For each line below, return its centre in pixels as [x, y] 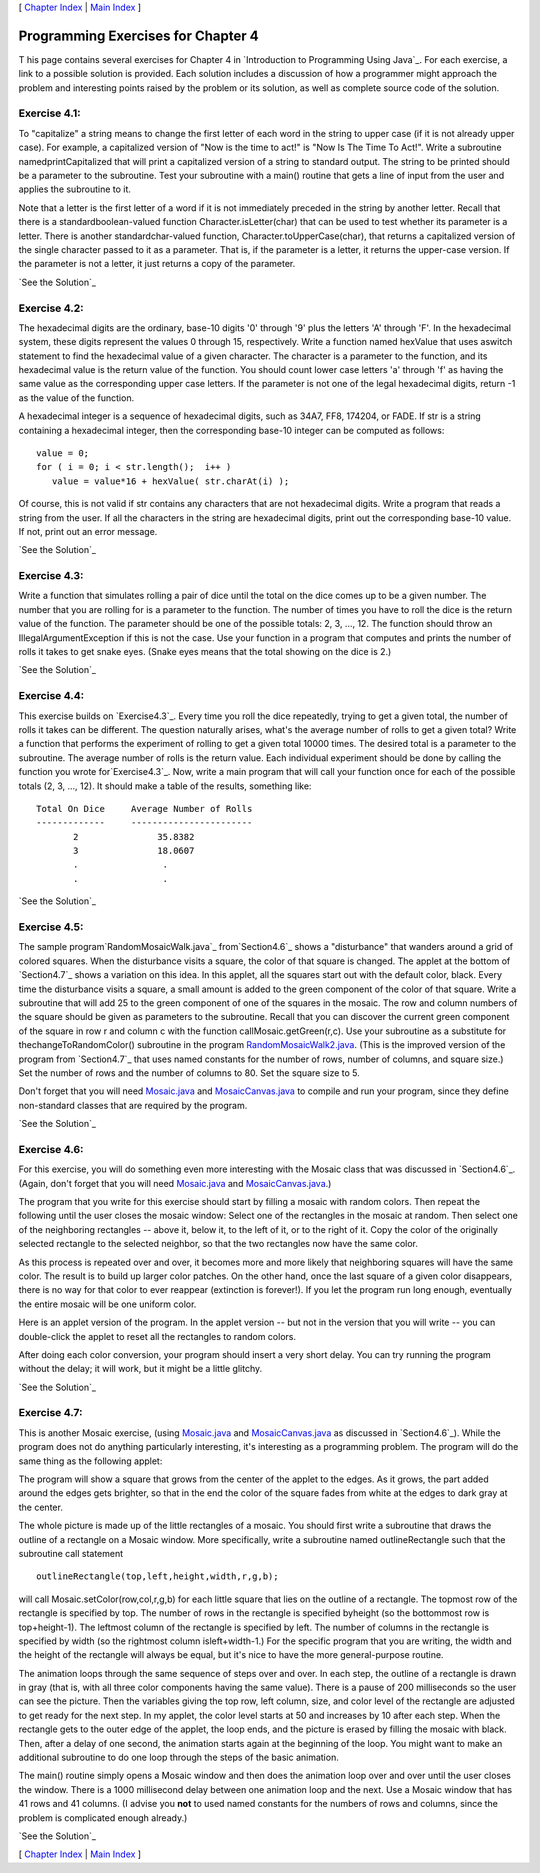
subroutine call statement [71, 1553]
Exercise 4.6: [51, 1149]
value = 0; [63, 453]
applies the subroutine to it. [75, 189]
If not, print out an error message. [88, 531]
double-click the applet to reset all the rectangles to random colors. [157, 1336]
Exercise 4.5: [51, 927]
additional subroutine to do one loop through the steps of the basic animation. [178, 1757]
